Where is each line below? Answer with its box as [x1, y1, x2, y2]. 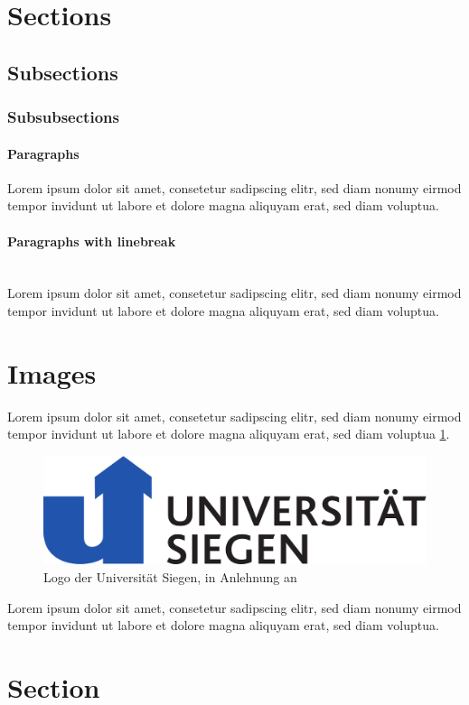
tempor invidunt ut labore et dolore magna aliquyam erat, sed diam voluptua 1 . [7, 424, 450, 443]
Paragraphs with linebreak [7, 231, 176, 250]
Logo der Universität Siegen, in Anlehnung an [43, 567, 297, 586]
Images [7, 354, 97, 391]
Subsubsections [7, 106, 119, 128]
